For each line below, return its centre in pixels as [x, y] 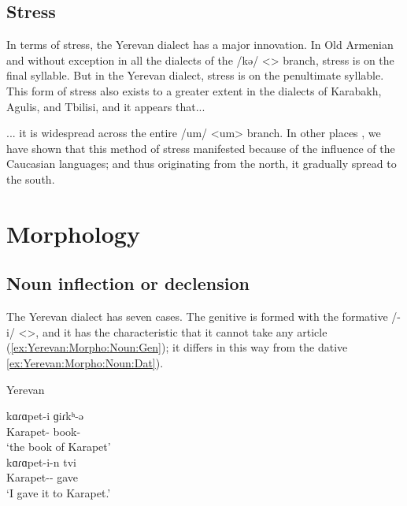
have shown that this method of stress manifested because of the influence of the [201, 148]
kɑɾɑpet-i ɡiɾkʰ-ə [45, 416]
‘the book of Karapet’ [59, 446]
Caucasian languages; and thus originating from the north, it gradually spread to [202, 164]
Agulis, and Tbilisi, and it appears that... [106, 106]
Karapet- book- [44, 431]
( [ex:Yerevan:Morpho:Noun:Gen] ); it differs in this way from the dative [177, 347]
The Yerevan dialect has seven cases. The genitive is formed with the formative [197, 316]
